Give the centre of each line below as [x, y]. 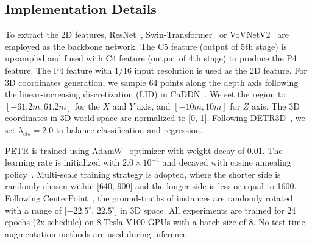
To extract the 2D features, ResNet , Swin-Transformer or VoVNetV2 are [147, 34]
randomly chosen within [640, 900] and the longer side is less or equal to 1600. [151, 186]
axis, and [154, 106]
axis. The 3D [276, 106]
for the [87, 106]
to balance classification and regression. [129, 129]
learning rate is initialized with [62, 162]
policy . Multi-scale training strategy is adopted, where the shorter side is [143, 174]
